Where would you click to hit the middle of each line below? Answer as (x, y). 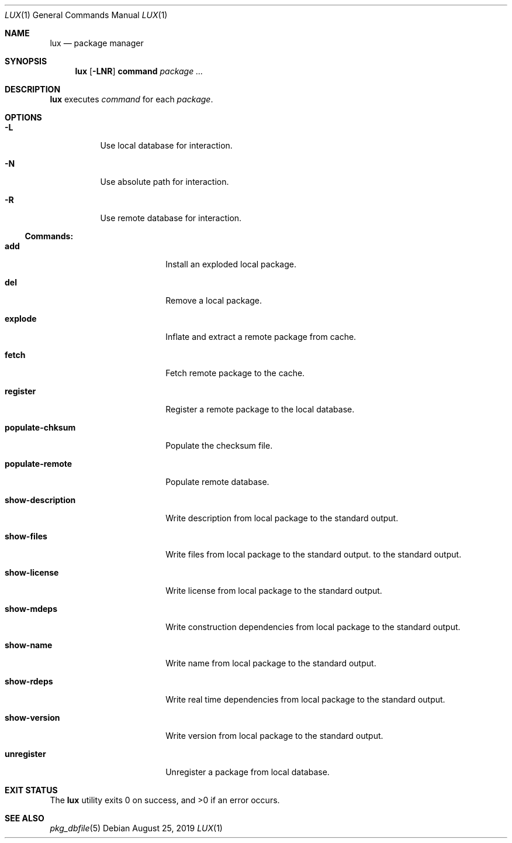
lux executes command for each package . (132, 99)
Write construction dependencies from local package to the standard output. (313, 627)
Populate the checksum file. (219, 445)
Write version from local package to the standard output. (274, 736)
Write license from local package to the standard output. (274, 591)
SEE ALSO (25, 818)
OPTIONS (23, 117)
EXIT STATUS (31, 790)
